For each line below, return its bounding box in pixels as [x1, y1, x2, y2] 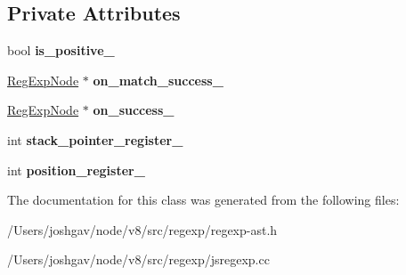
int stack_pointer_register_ [7, 130, 183, 149]
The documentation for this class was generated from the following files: [7, 190, 400, 209]
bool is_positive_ [7, 41, 115, 60]
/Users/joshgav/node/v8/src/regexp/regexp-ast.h [7, 220, 278, 239]
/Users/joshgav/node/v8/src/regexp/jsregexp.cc [7, 250, 270, 269]
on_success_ [93, 101, 175, 119]
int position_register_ [7, 160, 145, 179]
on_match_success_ [93, 70, 223, 89]
